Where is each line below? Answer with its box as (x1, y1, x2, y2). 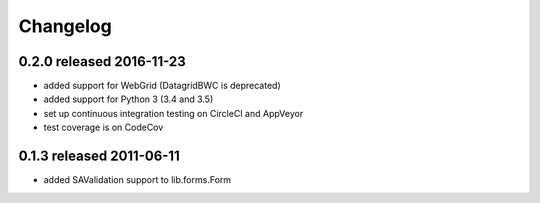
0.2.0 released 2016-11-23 (18, 53, 187, 70)
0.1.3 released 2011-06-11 (18, 148, 180, 165)
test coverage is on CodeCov (43, 121, 164, 134)
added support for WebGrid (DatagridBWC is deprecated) (43, 80, 281, 92)
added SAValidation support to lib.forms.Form (43, 174, 232, 186)
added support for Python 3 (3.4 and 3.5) (43, 93, 214, 105)
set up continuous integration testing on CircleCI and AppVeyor (43, 107, 304, 119)
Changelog (18, 15, 112, 37)
